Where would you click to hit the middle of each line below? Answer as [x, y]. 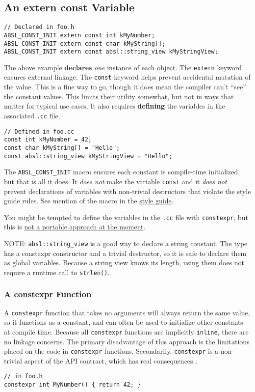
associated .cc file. [32, 115]
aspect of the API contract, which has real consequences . [111, 360]
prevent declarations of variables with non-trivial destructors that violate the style [127, 191]
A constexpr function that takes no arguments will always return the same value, [127, 312]
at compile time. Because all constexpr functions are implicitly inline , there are [126, 331]
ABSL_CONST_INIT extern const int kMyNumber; [79, 35]
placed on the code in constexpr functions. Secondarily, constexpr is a [111, 351]
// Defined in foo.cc [39, 131]
